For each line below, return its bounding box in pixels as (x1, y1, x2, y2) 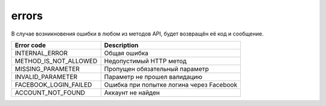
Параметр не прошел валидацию (104, 72, 202, 81)
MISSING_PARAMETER (14, 64, 80, 73)
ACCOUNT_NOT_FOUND (14, 88, 86, 96)
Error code (14, 41, 46, 49)
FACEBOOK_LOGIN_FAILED (14, 80, 92, 89)
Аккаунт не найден (104, 88, 160, 96)
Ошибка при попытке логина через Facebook (104, 80, 238, 89)
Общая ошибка (104, 49, 149, 57)
